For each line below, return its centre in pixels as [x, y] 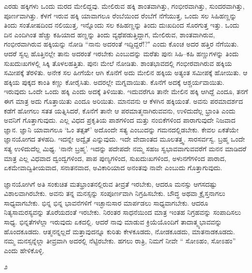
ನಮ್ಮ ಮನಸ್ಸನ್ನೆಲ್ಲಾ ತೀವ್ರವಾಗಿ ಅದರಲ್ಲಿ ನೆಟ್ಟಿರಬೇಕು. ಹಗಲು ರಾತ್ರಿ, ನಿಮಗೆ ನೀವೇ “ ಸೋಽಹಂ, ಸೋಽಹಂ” [120, 241]
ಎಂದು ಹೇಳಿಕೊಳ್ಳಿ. [24, 250]
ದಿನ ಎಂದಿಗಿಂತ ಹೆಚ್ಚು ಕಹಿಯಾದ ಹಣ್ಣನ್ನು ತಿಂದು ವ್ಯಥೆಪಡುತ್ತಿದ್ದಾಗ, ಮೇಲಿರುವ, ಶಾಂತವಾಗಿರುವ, [110, 34]
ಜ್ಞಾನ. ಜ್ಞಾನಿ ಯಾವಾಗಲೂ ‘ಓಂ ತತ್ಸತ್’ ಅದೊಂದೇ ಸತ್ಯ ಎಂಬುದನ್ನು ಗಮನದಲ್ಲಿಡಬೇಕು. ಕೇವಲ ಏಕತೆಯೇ [121, 129]
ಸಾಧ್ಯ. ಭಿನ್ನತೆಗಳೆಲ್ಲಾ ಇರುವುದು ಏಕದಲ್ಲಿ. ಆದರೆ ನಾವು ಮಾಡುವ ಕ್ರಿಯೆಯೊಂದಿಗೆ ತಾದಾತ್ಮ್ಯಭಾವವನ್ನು [113, 222]
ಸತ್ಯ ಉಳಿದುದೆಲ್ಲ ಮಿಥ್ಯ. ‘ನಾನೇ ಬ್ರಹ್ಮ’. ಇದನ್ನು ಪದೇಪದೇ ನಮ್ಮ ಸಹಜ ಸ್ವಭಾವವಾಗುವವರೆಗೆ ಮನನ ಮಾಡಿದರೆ [125, 148]
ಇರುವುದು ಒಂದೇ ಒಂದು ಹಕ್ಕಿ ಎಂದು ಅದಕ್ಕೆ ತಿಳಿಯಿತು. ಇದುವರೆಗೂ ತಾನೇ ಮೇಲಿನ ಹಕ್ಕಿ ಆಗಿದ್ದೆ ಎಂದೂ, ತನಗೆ [126, 91]
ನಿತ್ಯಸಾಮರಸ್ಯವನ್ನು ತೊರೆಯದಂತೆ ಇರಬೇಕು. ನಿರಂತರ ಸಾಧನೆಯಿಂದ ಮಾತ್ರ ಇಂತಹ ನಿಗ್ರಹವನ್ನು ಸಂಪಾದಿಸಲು [123, 212]
